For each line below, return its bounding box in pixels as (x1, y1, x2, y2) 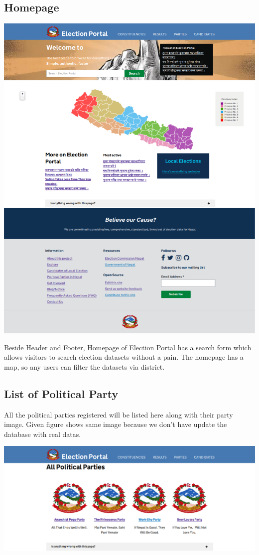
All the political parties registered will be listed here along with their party (4, 409, 233, 419)
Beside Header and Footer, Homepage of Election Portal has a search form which (4, 342, 252, 352)
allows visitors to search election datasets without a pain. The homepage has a (4, 352, 244, 362)
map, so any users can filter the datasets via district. (4, 361, 165, 372)
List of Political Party (4, 386, 119, 401)
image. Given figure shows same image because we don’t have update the (4, 419, 227, 429)
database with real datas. (4, 428, 81, 439)
